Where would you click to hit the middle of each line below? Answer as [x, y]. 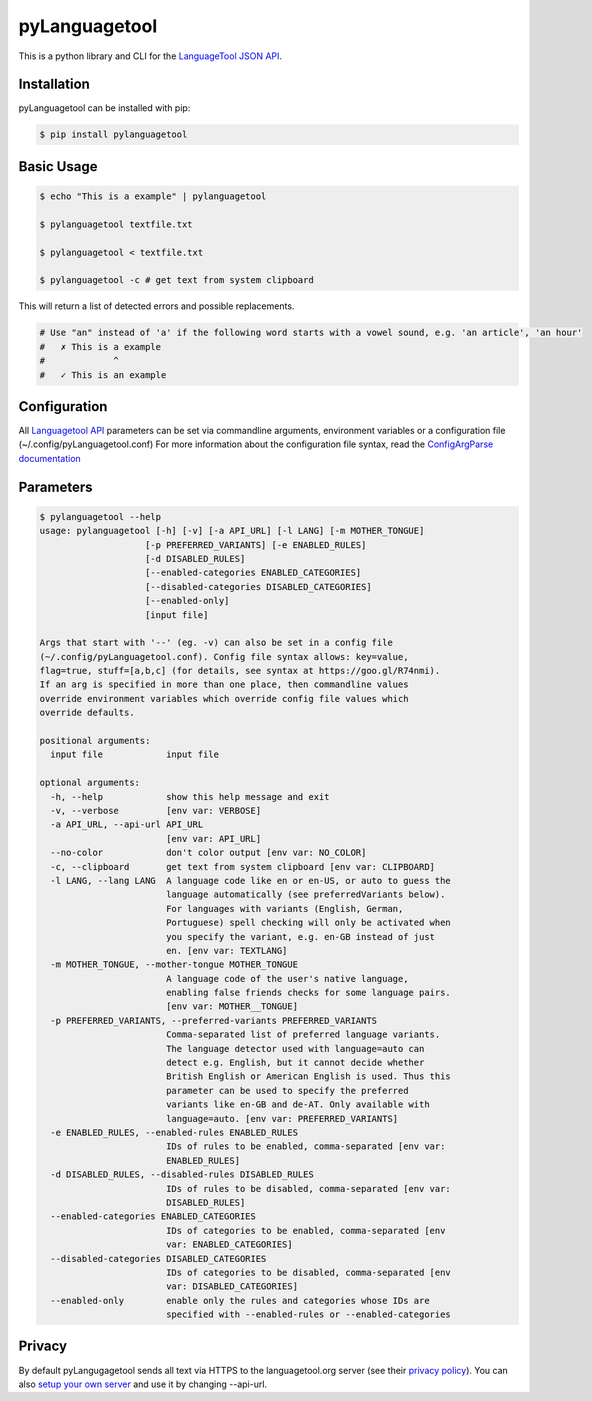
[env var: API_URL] [213, 838]
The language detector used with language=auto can [295, 1048]
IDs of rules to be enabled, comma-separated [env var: [305, 1146]
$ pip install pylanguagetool [113, 134]
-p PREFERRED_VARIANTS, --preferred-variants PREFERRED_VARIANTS [214, 1020]
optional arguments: [89, 783]
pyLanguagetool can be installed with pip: [104, 108]
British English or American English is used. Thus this [308, 1076]
